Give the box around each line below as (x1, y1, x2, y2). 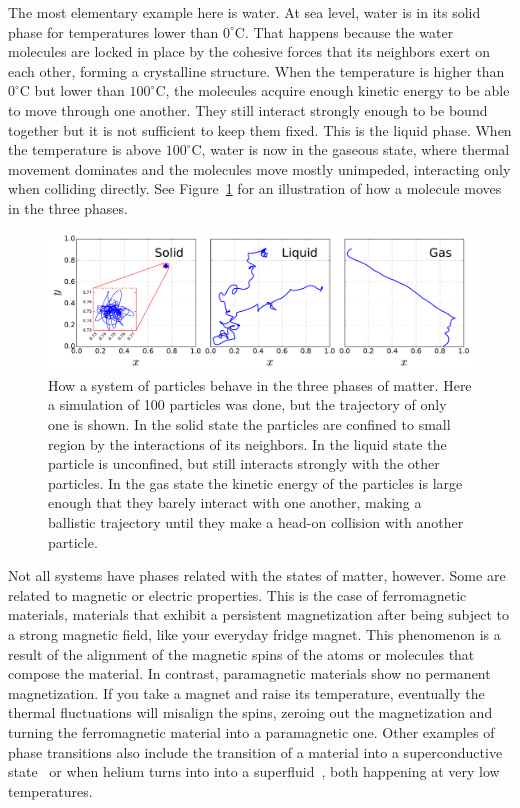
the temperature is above (8, 139, 161, 160)
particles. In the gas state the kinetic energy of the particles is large (48, 472, 463, 493)
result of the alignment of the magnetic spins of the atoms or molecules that (8, 643, 475, 664)
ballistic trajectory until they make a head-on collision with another (48, 511, 464, 532)
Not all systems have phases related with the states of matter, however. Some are (8, 565, 506, 586)
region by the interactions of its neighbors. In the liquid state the (48, 433, 447, 454)
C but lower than (19, 80, 125, 101)
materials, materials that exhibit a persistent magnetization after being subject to (8, 604, 510, 625)
